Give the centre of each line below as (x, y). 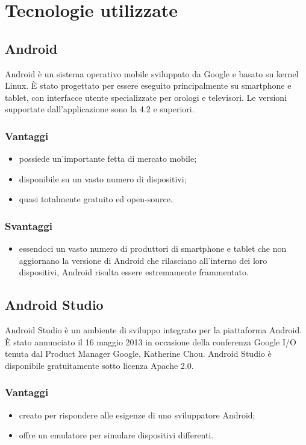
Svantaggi (29, 226)
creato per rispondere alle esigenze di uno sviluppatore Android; (137, 415)
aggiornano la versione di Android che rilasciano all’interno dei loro (143, 260)
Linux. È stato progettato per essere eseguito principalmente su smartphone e (148, 85)
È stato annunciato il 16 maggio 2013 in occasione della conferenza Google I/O (151, 341)
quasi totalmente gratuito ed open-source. (96, 199)
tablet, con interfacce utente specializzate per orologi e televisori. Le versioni (146, 97)
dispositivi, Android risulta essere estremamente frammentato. (134, 272)
